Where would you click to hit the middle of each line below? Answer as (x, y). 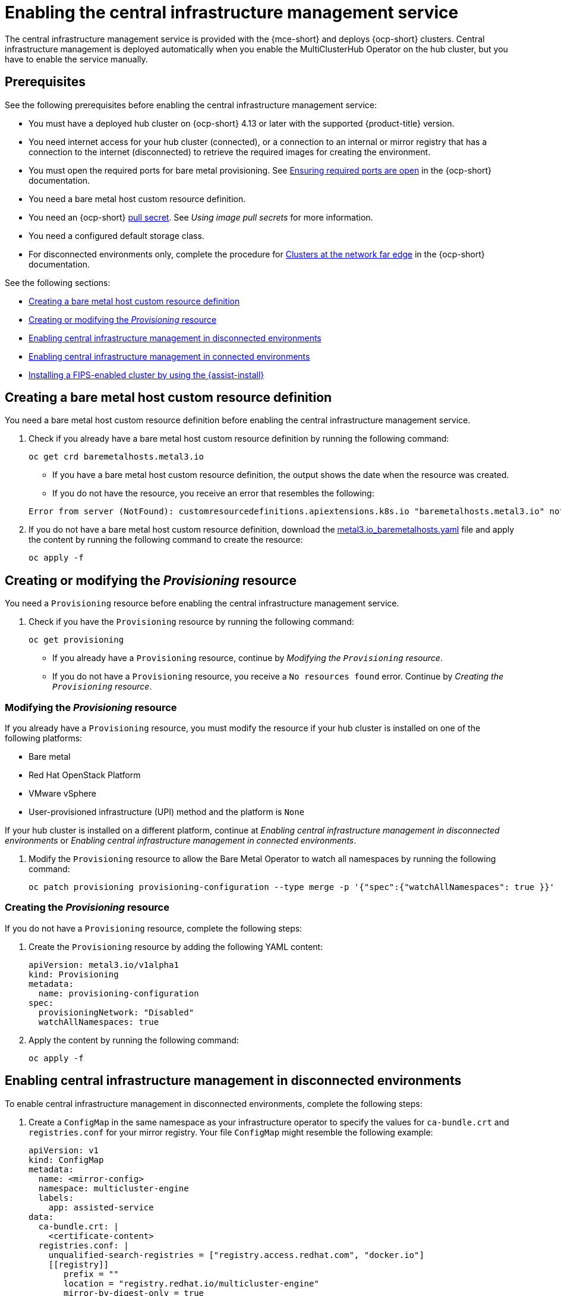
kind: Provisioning (74, 974)
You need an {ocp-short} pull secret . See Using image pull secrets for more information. (201, 217)
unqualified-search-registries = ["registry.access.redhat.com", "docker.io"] (236, 1255)
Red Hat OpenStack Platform (85, 775)
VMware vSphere (62, 794)
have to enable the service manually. (76, 59)
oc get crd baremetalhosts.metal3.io (116, 457)
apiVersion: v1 (64, 1150)
